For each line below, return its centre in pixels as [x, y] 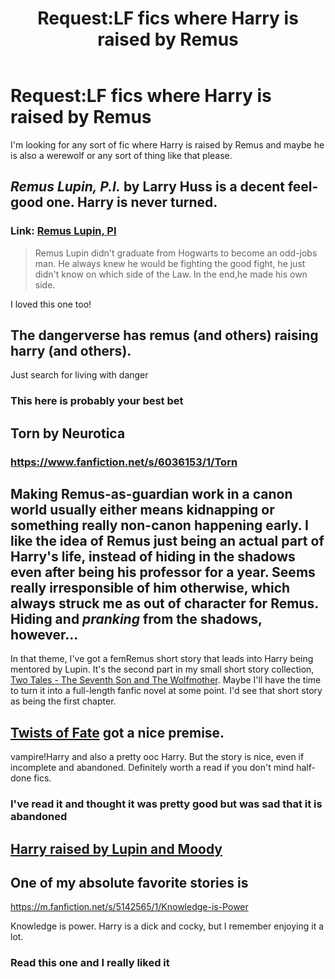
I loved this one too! [51, 304]
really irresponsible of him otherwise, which [150, 588]
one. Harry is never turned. [132, 202]
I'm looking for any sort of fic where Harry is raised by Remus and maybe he [167, 144]
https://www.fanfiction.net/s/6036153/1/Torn [124, 462]
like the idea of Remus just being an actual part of [167, 541]
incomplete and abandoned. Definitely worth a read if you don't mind [152, 768]
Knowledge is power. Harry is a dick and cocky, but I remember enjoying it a [167, 926]
